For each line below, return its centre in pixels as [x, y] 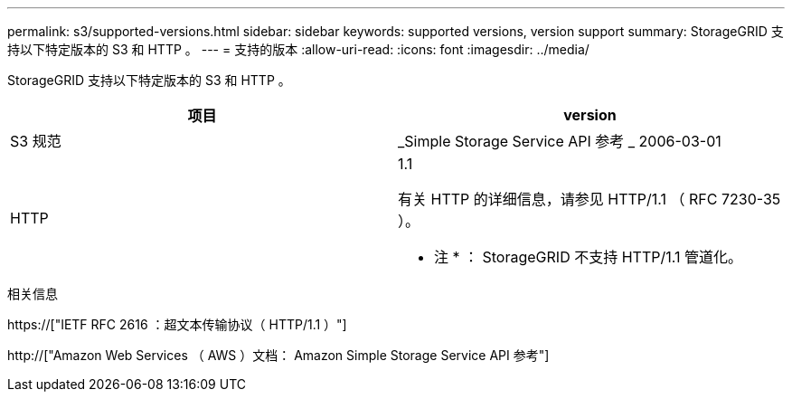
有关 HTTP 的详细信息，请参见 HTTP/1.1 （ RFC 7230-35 [589, 199]
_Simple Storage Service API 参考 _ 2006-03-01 [560, 141]
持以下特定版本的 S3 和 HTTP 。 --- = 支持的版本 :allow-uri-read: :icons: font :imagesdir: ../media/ [298, 49]
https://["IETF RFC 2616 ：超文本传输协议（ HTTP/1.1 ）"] [177, 324]
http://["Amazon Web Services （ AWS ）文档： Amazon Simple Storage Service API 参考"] [278, 355]
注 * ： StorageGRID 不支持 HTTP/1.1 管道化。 [588, 257]
